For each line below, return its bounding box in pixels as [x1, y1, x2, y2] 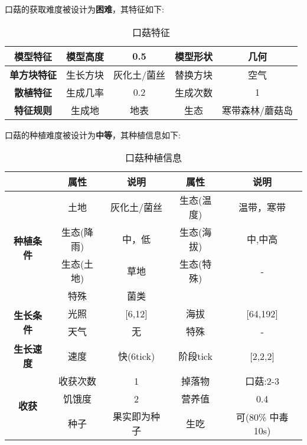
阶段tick [178, 349, 213, 363]
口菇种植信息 [125, 151, 182, 165]
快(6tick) [117, 349, 155, 363]
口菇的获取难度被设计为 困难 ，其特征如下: [5, 3, 164, 15]
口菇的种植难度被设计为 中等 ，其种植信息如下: [5, 128, 181, 141]
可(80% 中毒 [236, 410, 289, 424]
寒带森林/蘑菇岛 [222, 103, 293, 117]
